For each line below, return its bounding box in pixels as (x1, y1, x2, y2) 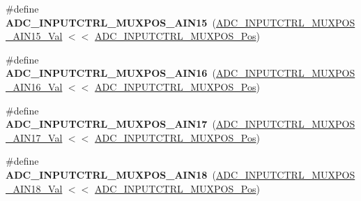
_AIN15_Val (6, 29, 63, 43)
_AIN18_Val (6, 181, 63, 195)
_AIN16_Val (6, 79, 63, 94)
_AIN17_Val (6, 130, 63, 144)
